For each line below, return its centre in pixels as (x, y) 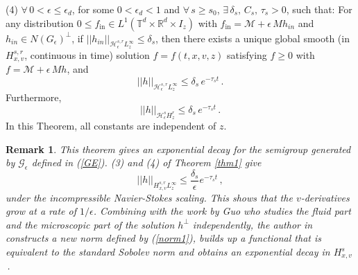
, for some (93, 9)
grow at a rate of (41, 211)
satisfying (247, 54)
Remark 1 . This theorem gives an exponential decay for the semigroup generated (178, 149)
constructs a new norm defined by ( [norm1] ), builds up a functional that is (164, 238)
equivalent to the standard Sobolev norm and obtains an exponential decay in (168, 252)
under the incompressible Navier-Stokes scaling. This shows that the (149, 197)
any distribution (40, 23)
